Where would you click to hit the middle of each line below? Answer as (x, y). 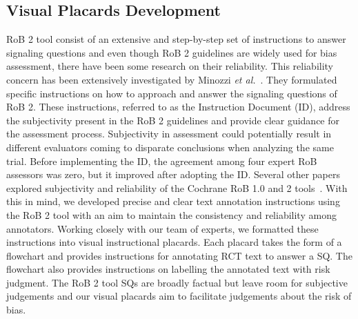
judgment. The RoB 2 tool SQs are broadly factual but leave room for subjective (177, 282)
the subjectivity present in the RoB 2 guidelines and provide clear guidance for (173, 120)
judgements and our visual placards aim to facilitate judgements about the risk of (179, 296)
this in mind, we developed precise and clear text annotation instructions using (173, 201)
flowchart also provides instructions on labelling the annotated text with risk (168, 269)
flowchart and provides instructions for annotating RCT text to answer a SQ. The (179, 255)
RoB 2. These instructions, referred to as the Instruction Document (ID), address (178, 107)
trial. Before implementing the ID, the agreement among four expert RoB (162, 161)
